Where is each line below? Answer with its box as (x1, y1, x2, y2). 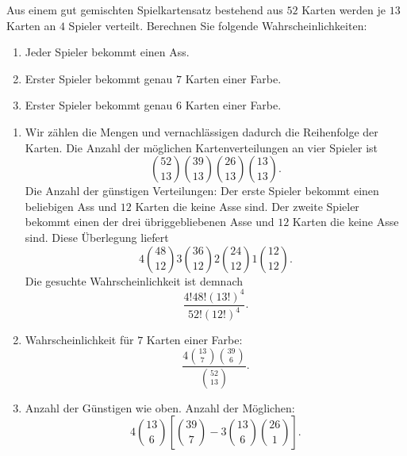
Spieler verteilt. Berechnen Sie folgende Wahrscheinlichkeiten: (68, 17, 367, 33)
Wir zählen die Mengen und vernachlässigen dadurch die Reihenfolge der (25, 123, 378, 140)
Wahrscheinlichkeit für (25, 331, 134, 348)
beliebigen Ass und (25, 197, 117, 214)
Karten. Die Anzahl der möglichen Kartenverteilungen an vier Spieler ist (25, 139, 378, 155)
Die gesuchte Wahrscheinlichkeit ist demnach (25, 272, 244, 289)
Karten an (6, 17, 56, 33)
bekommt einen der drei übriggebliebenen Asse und (25, 213, 275, 230)
